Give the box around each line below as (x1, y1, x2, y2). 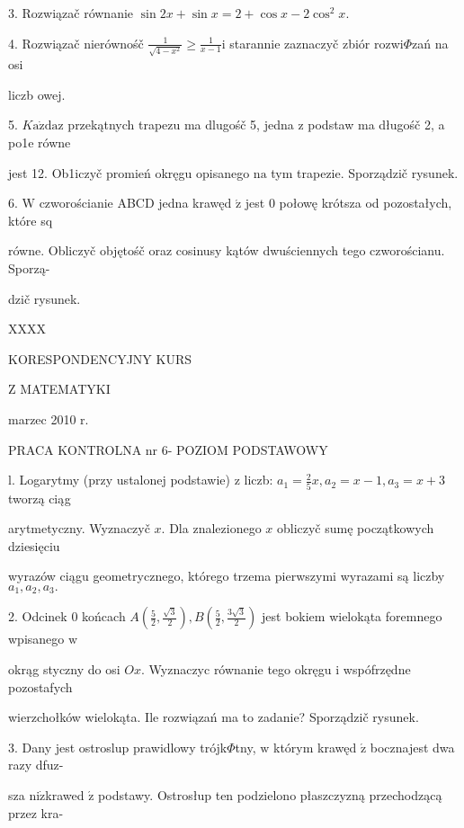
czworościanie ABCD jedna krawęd (39, 193, 232, 212)
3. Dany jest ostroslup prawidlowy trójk (8, 737, 228, 756)
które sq (8, 210, 53, 229)
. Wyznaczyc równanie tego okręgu (141, 659, 332, 678)
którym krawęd (272, 737, 357, 756)
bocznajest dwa (370, 737, 455, 756)
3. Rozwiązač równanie (8, 4, 134, 22)
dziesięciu (8, 536, 60, 555)
